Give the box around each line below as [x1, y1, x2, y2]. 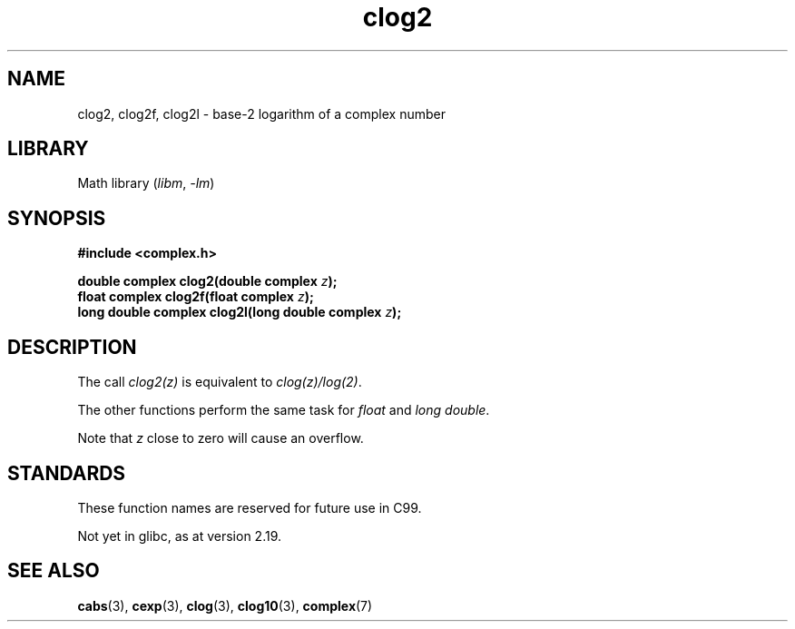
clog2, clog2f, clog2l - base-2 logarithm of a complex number [77, 105, 446, 122]
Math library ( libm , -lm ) [77, 175, 215, 192]
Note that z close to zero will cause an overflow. [77, 430, 364, 447]
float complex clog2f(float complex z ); [77, 289, 314, 305]
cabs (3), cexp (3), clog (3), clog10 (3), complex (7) [77, 597, 373, 614]
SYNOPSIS [7, 206, 106, 230]
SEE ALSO [7, 559, 100, 583]
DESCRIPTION [7, 335, 137, 359]
